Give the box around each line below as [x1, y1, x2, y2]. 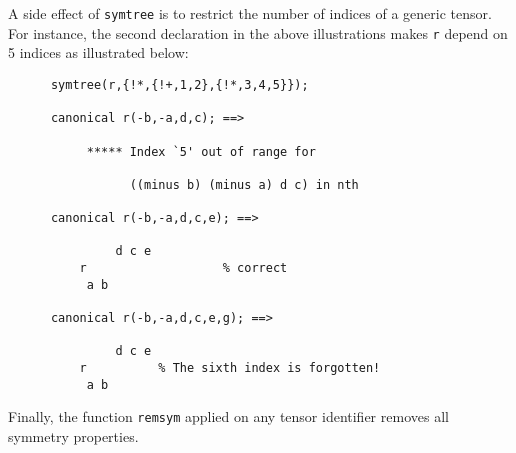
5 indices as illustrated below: [8, 42, 189, 63]
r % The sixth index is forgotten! [79, 361, 381, 376]
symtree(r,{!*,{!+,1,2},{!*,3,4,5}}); [50, 77, 309, 92]
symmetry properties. [8, 426, 139, 447]
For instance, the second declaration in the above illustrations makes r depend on [8, 22, 508, 43]
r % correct [79, 261, 288, 276]
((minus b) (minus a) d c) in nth [129, 177, 359, 192]
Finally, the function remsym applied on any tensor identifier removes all [8, 406, 449, 427]
